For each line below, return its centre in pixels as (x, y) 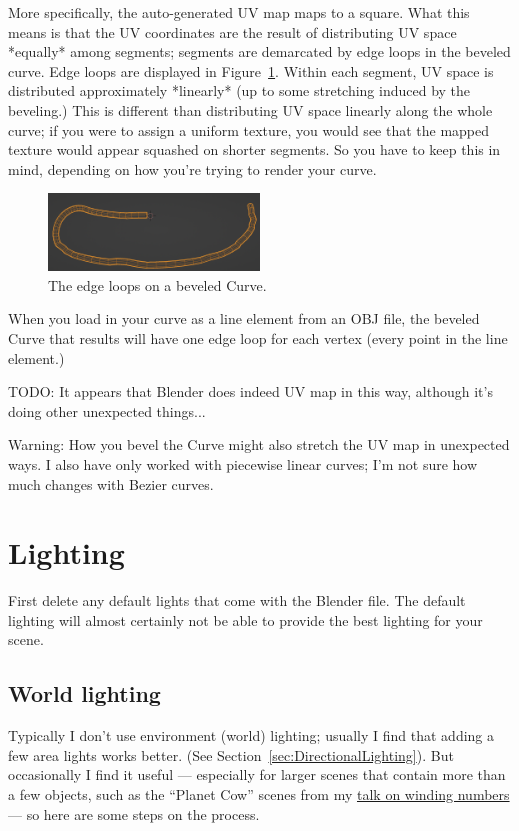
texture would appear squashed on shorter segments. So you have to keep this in (254, 149)
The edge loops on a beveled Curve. (157, 284)
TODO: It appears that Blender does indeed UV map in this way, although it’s (250, 391)
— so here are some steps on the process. (134, 813)
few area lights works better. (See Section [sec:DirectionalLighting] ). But (231, 754)
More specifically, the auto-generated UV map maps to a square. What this (239, 12)
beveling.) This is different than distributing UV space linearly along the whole (250, 109)
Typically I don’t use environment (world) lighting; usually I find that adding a (251, 735)
